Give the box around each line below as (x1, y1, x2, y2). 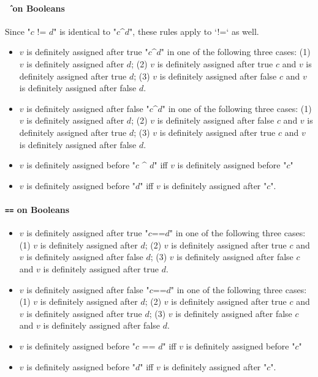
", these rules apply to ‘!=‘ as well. (129, 24, 259, 37)
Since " (5, 24, 31, 37)
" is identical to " (53, 24, 116, 37)
